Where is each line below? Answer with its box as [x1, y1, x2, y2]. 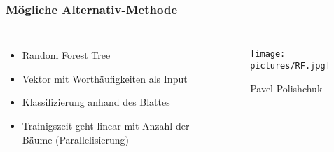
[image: [250, 49, 286, 60]
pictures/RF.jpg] [250, 60, 330, 71]
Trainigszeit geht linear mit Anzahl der [22, 118, 190, 132]
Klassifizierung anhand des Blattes [22, 95, 170, 109]
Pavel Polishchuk [250, 81, 323, 95]
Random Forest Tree [22, 48, 111, 62]
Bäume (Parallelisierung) [22, 132, 130, 146]
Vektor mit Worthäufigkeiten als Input [22, 71, 188, 85]
